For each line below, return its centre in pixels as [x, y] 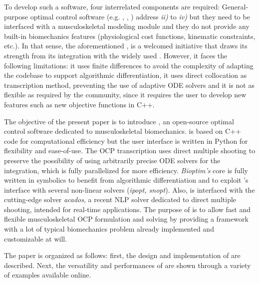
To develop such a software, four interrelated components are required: [112, 6]
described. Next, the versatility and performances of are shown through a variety [128, 265]
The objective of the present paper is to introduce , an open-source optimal [119, 121]
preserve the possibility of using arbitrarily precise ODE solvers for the [112, 160]
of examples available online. [48, 275]
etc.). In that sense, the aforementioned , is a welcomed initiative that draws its [126, 46]
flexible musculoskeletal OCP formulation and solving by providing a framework [126, 219]
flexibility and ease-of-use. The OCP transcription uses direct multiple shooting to [130, 150]
